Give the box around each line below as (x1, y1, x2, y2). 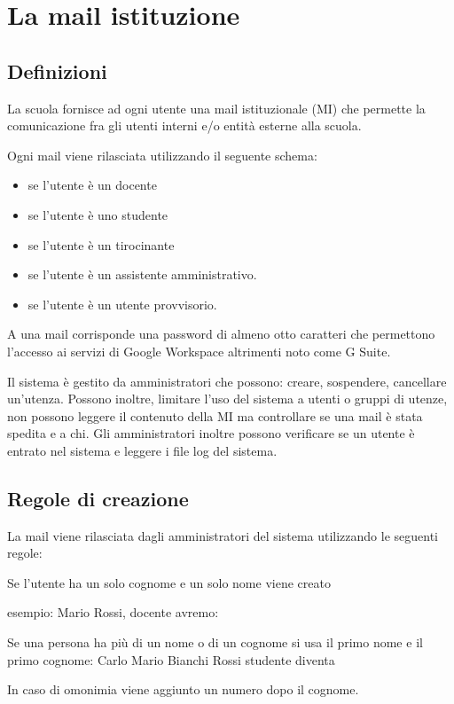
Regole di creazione (7, 484, 189, 512)
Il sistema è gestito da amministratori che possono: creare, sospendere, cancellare (7, 372, 447, 390)
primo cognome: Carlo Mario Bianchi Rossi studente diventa (7, 650, 335, 669)
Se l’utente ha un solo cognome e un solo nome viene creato (7, 573, 331, 591)
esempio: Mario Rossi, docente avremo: (7, 603, 219, 622)
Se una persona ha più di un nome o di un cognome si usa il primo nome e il (7, 633, 423, 652)
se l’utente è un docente (27, 176, 157, 194)
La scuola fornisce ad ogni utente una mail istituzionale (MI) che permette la (7, 98, 426, 117)
